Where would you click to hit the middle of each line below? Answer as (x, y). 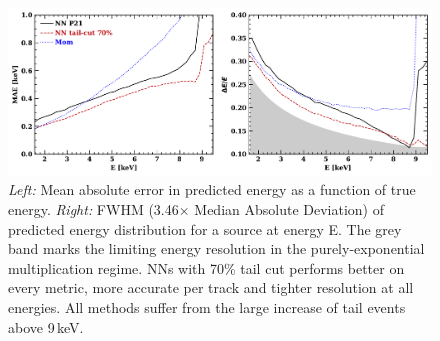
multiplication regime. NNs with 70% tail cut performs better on (206, 267)
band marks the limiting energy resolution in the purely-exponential (216, 248)
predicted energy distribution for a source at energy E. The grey (205, 228)
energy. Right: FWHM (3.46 (93, 209)
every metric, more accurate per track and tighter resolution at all (211, 287)
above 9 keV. (46, 326)
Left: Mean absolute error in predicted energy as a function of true (212, 189)
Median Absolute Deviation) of (289, 209)
